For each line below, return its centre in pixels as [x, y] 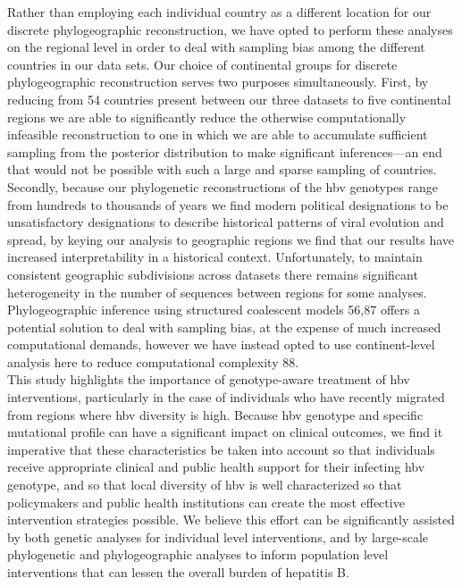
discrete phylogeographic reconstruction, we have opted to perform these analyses [230, 29]
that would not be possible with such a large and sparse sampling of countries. [222, 169]
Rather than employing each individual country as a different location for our [219, 12]
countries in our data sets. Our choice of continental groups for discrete [202, 64]
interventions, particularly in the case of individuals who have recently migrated [226, 397]
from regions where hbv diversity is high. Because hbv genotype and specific [215, 414]
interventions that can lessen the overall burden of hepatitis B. [178, 572]
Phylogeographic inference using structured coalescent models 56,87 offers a [214, 310]
